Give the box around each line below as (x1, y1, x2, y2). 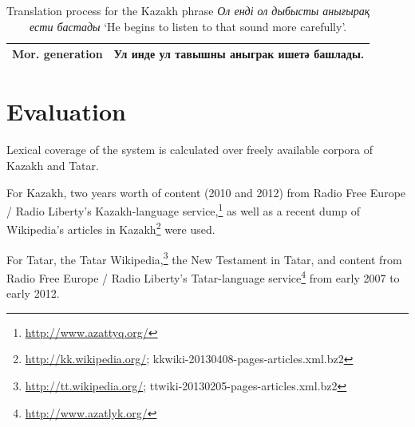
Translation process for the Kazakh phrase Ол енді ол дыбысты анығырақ (6, 2, 370, 18)
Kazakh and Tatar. (6, 157, 99, 173)
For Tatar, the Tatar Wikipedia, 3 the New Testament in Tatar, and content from (6, 248, 402, 267)
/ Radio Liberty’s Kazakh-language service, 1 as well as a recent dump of (6, 200, 360, 219)
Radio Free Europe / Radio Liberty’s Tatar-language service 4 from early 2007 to (6, 267, 400, 286)
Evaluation (6, 95, 126, 128)
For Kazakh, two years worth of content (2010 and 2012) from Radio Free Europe (6, 184, 406, 200)
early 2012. (6, 285, 60, 302)
